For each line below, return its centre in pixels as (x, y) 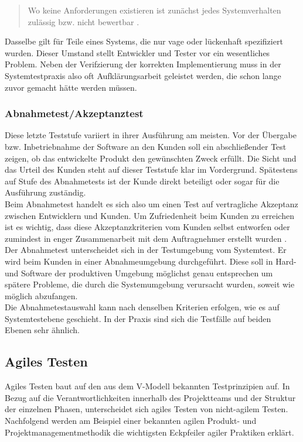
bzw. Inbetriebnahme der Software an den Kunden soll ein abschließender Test (146, 146)
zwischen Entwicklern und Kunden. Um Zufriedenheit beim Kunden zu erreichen (149, 215)
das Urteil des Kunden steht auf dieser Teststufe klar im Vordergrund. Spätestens (151, 169)
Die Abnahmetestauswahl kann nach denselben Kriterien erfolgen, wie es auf (142, 307)
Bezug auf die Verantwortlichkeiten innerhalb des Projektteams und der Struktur (150, 397)
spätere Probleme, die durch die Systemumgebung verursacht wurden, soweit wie (150, 284)
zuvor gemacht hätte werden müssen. (71, 87)
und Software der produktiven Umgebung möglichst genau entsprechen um (139, 273)
